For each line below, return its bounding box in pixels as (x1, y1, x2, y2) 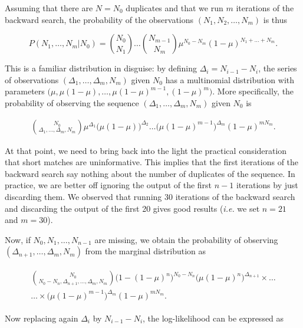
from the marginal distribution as (85, 245, 206, 257)
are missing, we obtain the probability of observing (94, 233, 278, 245)
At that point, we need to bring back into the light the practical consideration (5, 144, 287, 156)
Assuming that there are (5, 2, 93, 14)
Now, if (5, 233, 31, 245)
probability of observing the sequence (5, 96, 139, 109)
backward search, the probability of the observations (5, 13, 194, 25)
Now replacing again (5, 311, 78, 324)
